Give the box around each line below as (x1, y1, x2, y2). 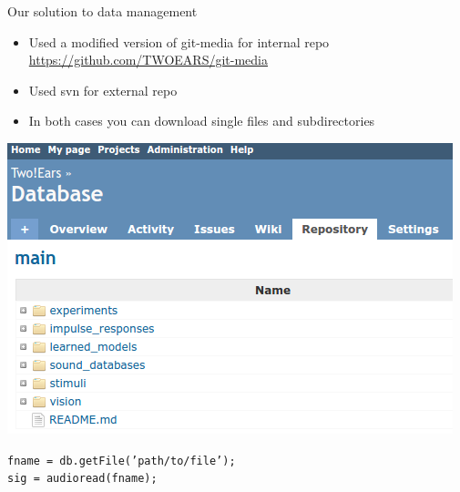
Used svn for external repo (28, 80, 178, 99)
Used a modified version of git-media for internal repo (28, 32, 330, 51)
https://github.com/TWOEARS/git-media (28, 50, 269, 69)
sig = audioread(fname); (7, 472, 158, 486)
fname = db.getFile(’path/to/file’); (7, 454, 236, 467)
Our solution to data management (7, 2, 198, 20)
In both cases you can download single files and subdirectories (28, 111, 375, 130)
